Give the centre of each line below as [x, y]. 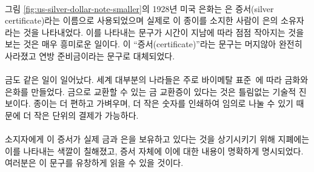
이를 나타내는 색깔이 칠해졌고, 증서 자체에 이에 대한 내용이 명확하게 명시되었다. [154, 150]
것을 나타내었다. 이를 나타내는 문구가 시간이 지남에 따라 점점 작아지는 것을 [164, 32]
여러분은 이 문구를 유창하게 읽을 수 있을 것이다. [94, 163]
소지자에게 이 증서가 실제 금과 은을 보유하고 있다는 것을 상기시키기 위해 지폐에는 [157, 139]
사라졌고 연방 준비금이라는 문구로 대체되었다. [90, 55]
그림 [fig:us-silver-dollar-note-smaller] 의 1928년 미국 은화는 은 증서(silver [139, 8]
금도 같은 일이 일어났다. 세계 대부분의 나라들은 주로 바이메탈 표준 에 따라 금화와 [157, 80]
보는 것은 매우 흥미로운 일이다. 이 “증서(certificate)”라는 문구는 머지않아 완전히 [154, 44]
